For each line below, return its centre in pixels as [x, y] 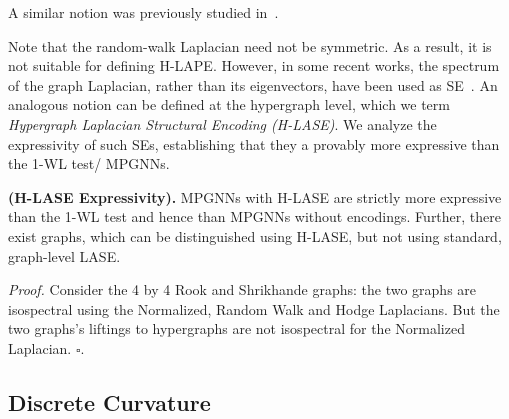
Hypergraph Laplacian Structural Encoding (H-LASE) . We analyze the [222, 123]
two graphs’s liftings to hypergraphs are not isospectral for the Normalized [236, 328]
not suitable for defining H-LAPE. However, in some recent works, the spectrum [254, 65]
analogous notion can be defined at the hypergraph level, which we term [229, 104]
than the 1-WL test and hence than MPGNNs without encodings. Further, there [255, 216]
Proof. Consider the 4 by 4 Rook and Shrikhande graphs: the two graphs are [242, 289]
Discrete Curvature [109, 401]
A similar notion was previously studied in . [143, 12]
